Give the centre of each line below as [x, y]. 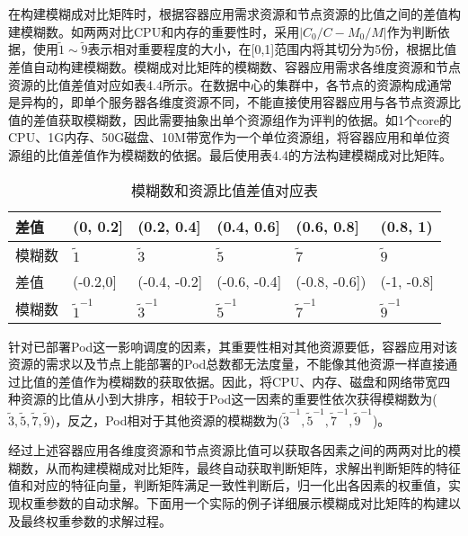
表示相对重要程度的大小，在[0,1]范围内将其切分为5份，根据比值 [272, 49]
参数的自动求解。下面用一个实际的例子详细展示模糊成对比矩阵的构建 [247, 503]
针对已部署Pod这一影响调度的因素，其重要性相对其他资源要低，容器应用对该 [233, 346]
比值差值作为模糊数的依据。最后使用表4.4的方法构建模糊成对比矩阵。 [248, 154]
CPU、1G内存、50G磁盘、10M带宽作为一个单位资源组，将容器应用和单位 [223, 137]
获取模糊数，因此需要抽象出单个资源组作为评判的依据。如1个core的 [255, 119]
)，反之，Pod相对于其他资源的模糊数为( [166, 420]
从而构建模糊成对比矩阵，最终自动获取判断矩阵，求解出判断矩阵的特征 [253, 467]
